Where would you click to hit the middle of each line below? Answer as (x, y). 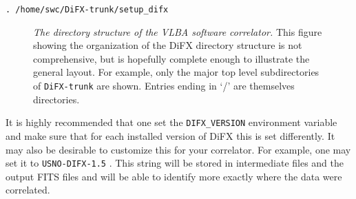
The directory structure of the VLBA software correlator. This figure (178, 31)
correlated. (28, 190)
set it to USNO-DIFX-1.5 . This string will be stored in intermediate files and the (175, 163)
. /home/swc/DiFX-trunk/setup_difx (87, 10)
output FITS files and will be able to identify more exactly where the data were (174, 176)
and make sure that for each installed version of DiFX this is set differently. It (170, 135)
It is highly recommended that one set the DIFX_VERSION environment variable (171, 122)
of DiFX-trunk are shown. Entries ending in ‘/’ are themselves (164, 86)
